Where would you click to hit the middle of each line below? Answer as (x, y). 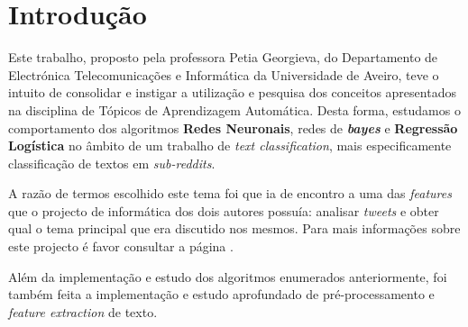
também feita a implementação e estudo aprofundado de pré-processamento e (221, 294)
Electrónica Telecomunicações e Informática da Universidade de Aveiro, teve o (224, 74)
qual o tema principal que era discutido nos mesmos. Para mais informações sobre (234, 228)
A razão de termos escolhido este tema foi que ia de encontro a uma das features (230, 193)
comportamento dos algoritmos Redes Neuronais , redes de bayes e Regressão (233, 127)
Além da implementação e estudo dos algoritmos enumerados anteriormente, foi (228, 276)
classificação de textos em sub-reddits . (112, 163)
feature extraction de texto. (83, 311)
